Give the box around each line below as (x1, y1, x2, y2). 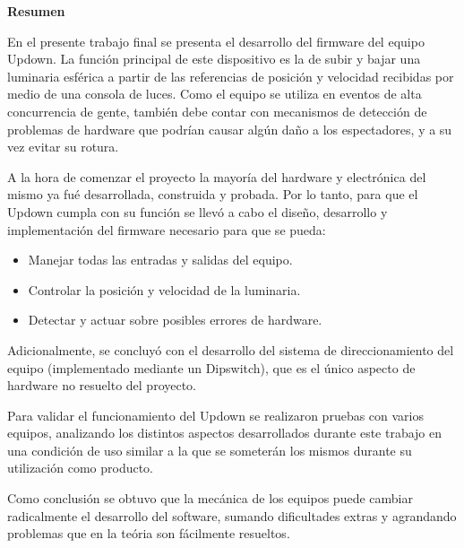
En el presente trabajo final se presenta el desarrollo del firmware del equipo (7, 31, 425, 50)
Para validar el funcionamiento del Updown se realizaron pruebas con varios (7, 405, 425, 424)
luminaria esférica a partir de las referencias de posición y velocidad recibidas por (7, 66, 454, 85)
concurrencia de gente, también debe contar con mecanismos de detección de (7, 101, 427, 120)
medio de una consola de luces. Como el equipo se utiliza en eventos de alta (7, 84, 422, 103)
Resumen (7, 2, 65, 20)
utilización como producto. (7, 458, 154, 477)
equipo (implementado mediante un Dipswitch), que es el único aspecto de (7, 358, 416, 377)
